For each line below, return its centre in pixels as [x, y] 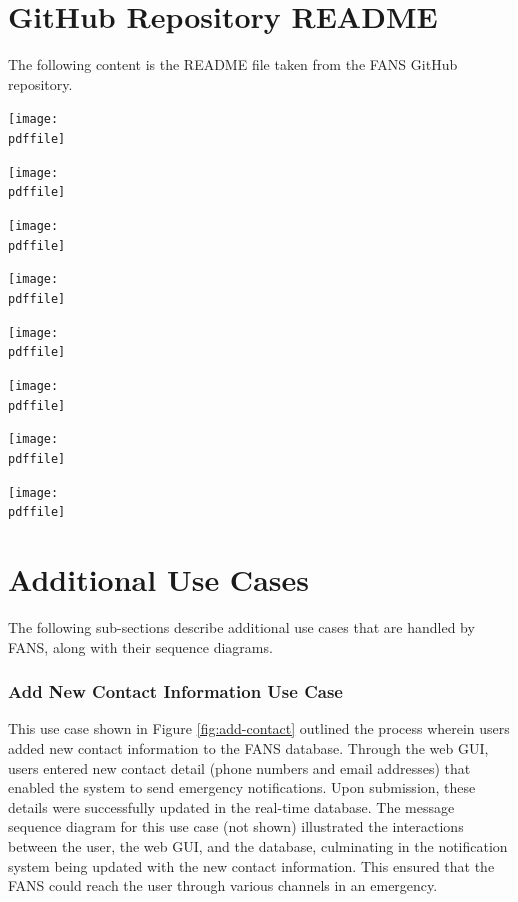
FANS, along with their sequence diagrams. [140, 646]
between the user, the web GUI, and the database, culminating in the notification [258, 845]
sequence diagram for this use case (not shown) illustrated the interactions [236, 826]
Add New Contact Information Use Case [175, 691]
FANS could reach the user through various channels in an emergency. [223, 885]
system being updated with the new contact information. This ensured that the [251, 865]
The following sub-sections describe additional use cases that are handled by [241, 626]
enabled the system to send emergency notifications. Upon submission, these [242, 787]
